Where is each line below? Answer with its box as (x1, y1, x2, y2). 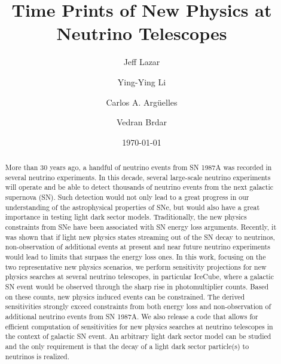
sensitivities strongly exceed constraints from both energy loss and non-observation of (5, 301, 271, 311)
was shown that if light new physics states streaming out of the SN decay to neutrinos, (5, 232, 275, 242)
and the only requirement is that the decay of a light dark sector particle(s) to (5, 341, 249, 351)
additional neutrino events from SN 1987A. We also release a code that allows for (5, 311, 258, 321)
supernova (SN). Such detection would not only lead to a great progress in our (5, 192, 249, 202)
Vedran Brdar (117, 116, 167, 128)
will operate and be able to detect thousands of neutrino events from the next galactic (5, 182, 273, 192)
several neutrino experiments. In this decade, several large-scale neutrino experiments (5, 172, 271, 182)
